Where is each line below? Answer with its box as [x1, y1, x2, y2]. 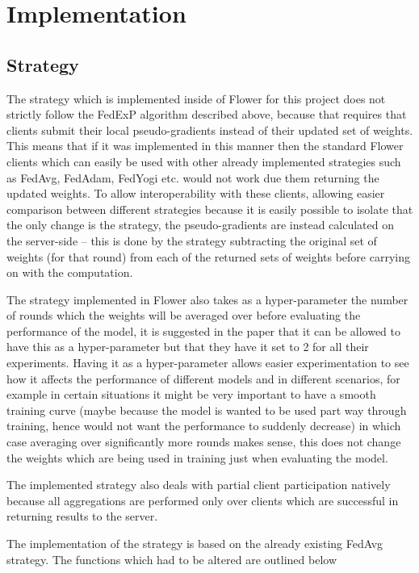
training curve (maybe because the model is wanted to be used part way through [6, 401, 407, 418]
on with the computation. [6, 264, 133, 281]
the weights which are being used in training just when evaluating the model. [6, 449, 388, 466]
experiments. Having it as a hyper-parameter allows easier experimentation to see [6, 354, 409, 371]
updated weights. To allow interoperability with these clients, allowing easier [6, 185, 385, 202]
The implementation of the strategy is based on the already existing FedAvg [6, 535, 383, 552]
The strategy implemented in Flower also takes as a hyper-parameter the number [6, 291, 409, 307]
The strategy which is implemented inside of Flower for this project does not [6, 90, 386, 107]
